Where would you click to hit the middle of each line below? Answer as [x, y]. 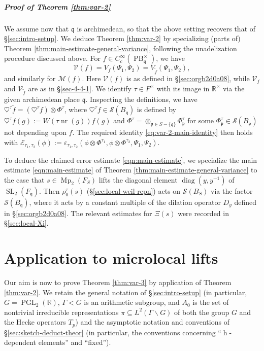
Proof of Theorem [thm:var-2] [57, 6]
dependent [20, 342]
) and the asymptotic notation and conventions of [152, 322]
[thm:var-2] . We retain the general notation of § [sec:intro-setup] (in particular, [126, 292]
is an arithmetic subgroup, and [132, 302]
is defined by [156, 109]
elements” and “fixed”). [75, 342]
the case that [24, 179]
